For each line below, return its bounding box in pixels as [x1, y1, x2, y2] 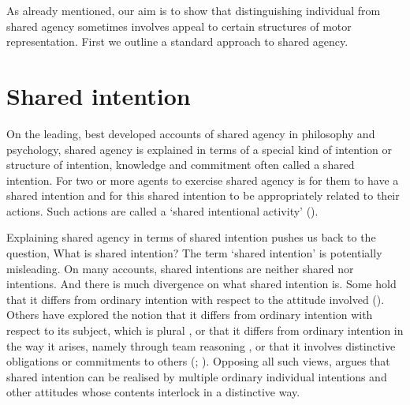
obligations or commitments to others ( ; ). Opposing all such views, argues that [6, 353, 390, 369]
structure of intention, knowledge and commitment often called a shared [6, 156, 355, 173]
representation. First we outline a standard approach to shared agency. [6, 33, 348, 50]
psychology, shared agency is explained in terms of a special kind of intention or [6, 141, 392, 157]
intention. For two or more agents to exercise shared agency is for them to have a [6, 171, 399, 188]
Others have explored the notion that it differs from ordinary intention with [6, 306, 373, 323]
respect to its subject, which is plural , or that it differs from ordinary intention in [6, 322, 404, 339]
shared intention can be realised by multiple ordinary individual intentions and [6, 368, 387, 384]
